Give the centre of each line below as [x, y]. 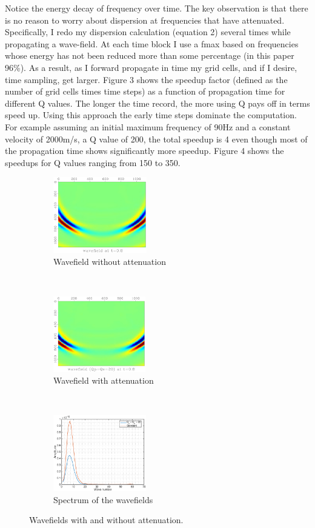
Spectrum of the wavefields [103, 499]
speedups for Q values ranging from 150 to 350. [93, 162]
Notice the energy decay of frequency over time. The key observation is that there [157, 8]
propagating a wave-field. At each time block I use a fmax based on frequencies [152, 43]
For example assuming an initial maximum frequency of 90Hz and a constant [148, 126]
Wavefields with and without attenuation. [106, 520]
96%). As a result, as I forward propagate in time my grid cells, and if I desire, [151, 67]
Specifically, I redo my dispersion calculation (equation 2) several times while [148, 32]
